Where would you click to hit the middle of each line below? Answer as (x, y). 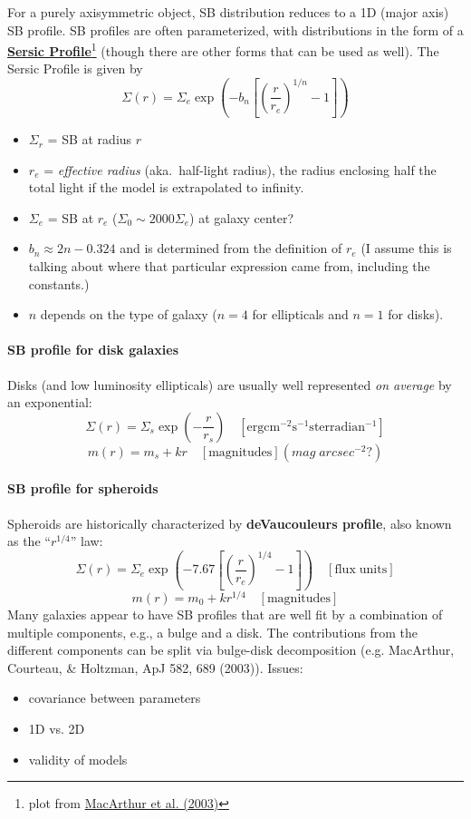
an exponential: (50, 402)
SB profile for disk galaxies (93, 350)
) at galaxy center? (242, 217)
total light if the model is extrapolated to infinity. (166, 187)
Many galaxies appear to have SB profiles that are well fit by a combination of (225, 614)
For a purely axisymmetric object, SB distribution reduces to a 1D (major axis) (228, 12)
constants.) (59, 283)
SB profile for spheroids (83, 488)
